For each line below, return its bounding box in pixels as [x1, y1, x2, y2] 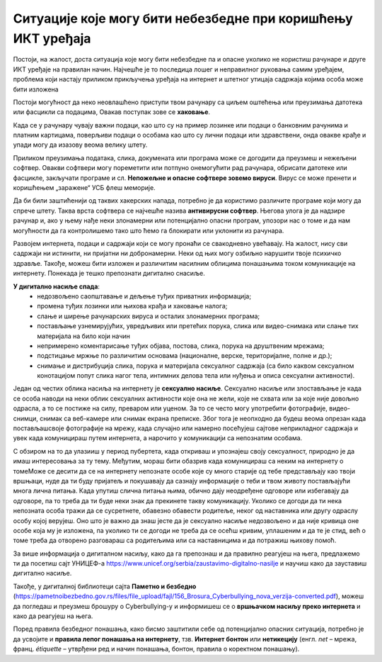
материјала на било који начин [37, 332, 131, 340]
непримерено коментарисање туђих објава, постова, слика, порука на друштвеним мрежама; [37, 341, 325, 350]
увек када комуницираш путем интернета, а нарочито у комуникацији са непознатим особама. [13, 434, 303, 442]
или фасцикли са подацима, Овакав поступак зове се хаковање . [13, 108, 211, 116]
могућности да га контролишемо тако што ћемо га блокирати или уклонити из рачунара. [13, 226, 284, 235]
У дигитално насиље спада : [13, 282, 100, 291]
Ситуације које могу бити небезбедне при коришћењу [13, 11, 353, 26]
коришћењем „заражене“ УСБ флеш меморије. [13, 184, 156, 192]
